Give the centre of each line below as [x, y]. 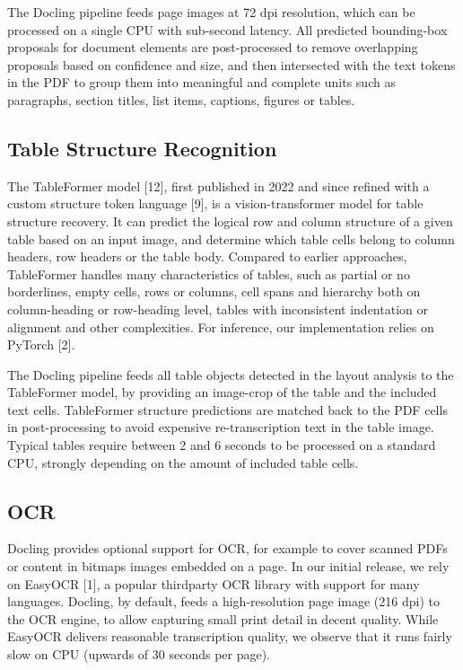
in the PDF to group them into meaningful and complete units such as [201, 82]
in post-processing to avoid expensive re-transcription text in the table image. [221, 427]
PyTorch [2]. [41, 344]
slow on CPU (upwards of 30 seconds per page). [139, 654]
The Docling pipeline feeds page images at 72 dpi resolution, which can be [211, 12]
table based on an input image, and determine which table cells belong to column [231, 238]
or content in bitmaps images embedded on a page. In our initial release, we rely [228, 566]
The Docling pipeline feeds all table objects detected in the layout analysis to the [231, 374]
